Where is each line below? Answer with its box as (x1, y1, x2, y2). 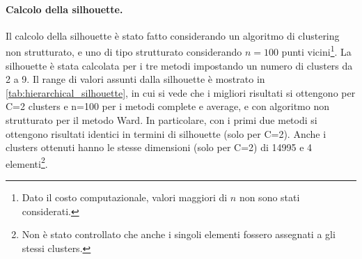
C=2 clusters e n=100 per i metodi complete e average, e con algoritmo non (6, 99, 329, 113)
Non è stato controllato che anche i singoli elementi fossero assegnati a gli (22, 227, 336, 242)
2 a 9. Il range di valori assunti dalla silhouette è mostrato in (6, 72, 265, 86)
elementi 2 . (6, 154, 48, 171)
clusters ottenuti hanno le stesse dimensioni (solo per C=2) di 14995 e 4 (6, 140, 313, 155)
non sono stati (239, 190, 300, 205)
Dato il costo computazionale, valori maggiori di (22, 190, 228, 205)
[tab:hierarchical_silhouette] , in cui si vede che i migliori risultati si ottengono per (6, 85, 356, 100)
